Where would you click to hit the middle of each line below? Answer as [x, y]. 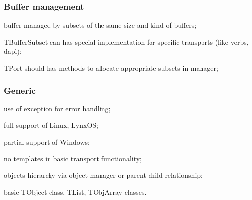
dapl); [13, 51]
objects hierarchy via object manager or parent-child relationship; [103, 175]
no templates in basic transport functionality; [73, 158]
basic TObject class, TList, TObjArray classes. [75, 191]
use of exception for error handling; [57, 108]
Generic [20, 90]
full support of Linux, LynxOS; [51, 125]
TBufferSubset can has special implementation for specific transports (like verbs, [126, 41]
